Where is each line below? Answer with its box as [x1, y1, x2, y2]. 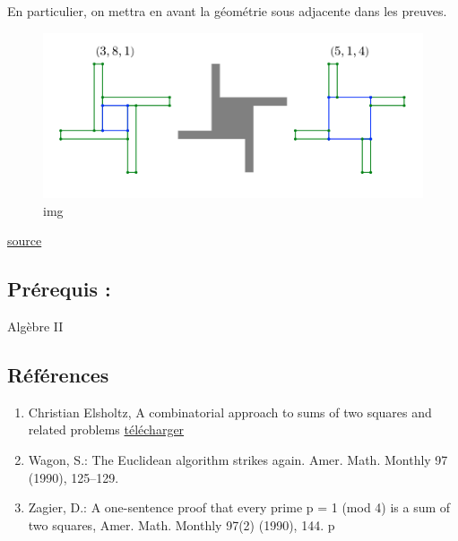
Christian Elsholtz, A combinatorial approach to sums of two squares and [28, 402, 432, 421]
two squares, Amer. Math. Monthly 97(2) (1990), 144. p [28, 515, 335, 534]
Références [7, 360, 109, 388]
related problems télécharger [28, 420, 185, 439]
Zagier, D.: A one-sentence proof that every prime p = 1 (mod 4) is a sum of [28, 498, 451, 517]
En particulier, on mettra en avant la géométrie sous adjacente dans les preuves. [7, 2, 447, 20]
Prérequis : [7, 275, 111, 303]
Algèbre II [7, 316, 64, 335]
